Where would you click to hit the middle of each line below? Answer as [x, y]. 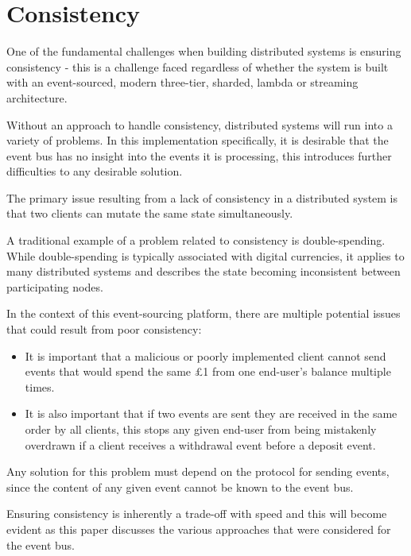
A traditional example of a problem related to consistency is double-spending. [196, 240]
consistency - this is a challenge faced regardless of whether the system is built [198, 66]
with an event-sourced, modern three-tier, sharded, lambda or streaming [182, 82]
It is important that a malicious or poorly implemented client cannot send [205, 355]
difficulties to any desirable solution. [95, 171]
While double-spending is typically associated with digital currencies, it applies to [205, 255]
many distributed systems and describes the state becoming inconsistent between [204, 271]
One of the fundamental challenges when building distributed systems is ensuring [204, 51]
